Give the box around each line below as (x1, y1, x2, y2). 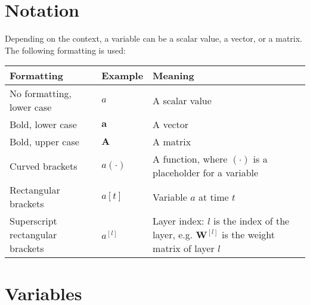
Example (101, 69, 144, 83)
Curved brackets (10, 158, 77, 173)
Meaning (153, 69, 194, 83)
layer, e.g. (153, 228, 193, 242)
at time (199, 189, 229, 204)
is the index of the (213, 214, 290, 228)
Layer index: (153, 214, 204, 228)
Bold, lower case (10, 117, 77, 132)
